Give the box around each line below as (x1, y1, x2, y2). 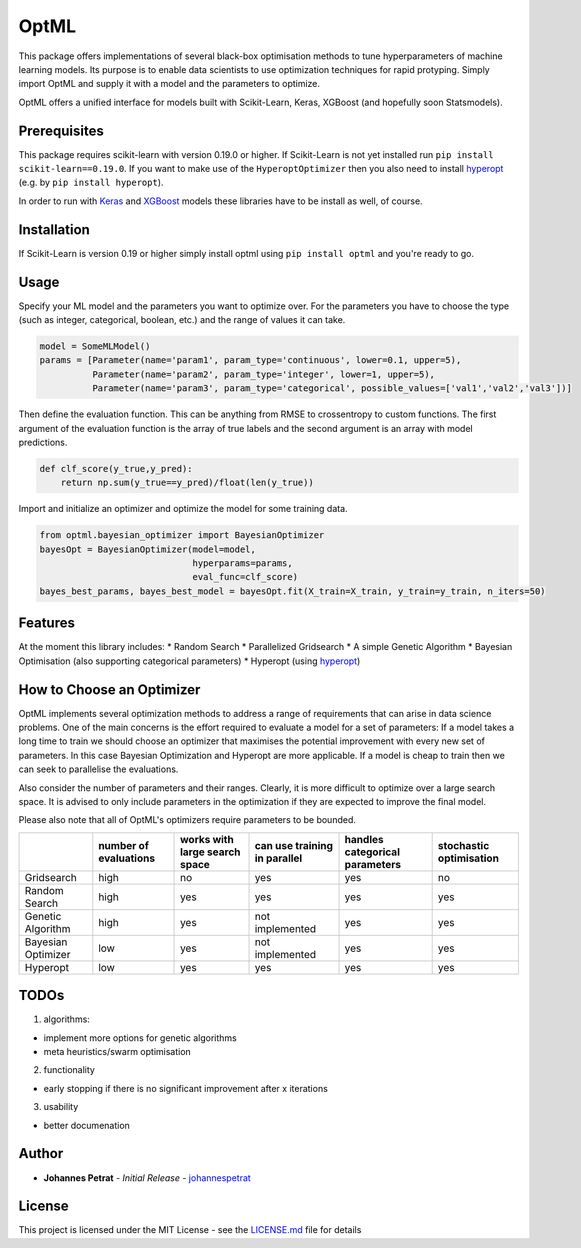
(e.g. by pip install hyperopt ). (18, 176, 164, 189)
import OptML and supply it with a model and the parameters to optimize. (18, 78, 320, 90)
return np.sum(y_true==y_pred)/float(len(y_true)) (60, 477, 314, 489)
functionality (43, 1064, 95, 1076)
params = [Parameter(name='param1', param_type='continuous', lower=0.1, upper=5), (39, 355, 462, 366)
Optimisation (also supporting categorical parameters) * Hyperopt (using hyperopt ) (18, 655, 361, 667)
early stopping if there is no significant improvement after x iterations (43, 1082, 329, 1094)
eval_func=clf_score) (192, 571, 299, 583)
